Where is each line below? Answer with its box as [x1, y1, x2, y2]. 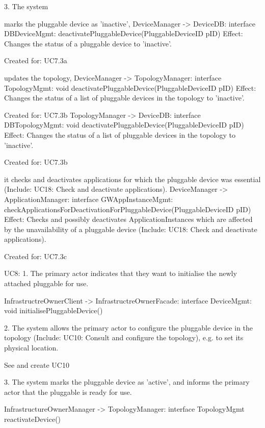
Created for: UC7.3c [4, 250, 67, 261]
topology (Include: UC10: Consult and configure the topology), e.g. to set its [4, 332, 244, 343]
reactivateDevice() [4, 414, 61, 424]
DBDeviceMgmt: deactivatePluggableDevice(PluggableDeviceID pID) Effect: [4, 28, 243, 39]
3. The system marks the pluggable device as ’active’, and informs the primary [4, 376, 250, 387]
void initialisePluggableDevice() [4, 305, 103, 316]
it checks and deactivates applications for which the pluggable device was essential [4, 173, 261, 184]
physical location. [4, 342, 59, 353]
